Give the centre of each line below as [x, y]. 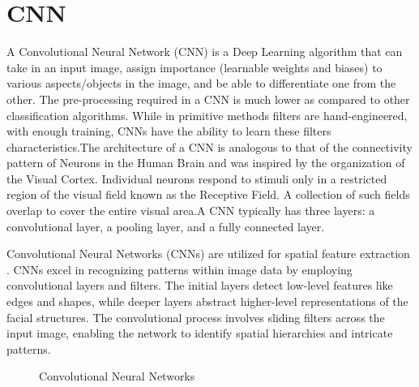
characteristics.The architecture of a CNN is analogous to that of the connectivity [209, 146]
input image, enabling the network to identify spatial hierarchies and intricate [200, 333]
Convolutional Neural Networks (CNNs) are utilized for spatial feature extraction [208, 254]
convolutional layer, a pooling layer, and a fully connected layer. [166, 226]
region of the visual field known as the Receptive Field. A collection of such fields [208, 194]
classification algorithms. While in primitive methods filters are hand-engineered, [207, 115]
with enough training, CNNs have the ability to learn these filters [169, 131]
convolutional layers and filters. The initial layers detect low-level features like [200, 285]
